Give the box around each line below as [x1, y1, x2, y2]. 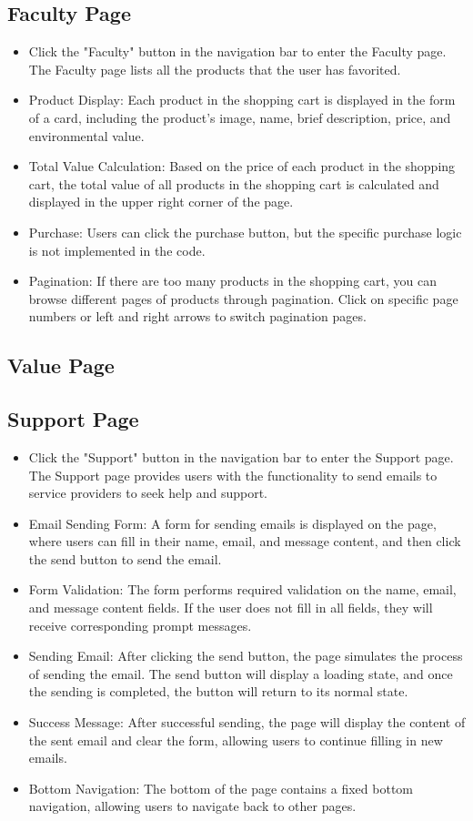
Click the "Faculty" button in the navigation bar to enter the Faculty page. [28, 42, 447, 61]
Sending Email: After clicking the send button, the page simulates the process [28, 646, 463, 665]
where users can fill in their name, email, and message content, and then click [28, 532, 461, 551]
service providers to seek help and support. [28, 483, 267, 502]
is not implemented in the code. [28, 240, 206, 259]
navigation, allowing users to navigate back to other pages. [28, 796, 357, 816]
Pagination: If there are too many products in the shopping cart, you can [28, 271, 437, 290]
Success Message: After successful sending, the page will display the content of [28, 713, 466, 732]
